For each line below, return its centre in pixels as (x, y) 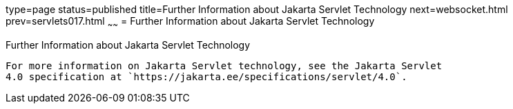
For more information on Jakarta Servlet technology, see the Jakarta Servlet (224, 65)
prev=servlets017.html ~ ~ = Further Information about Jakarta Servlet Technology (190, 22)
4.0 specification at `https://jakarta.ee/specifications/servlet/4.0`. (206, 76)
